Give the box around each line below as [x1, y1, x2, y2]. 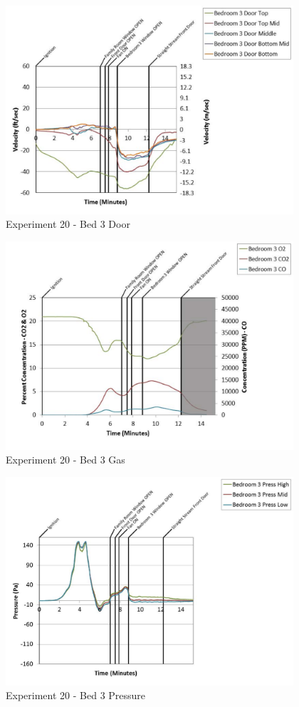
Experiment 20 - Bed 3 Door [6, 216, 130, 231]
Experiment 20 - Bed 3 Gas [6, 452, 125, 467]
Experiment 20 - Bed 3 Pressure [6, 688, 146, 703]
